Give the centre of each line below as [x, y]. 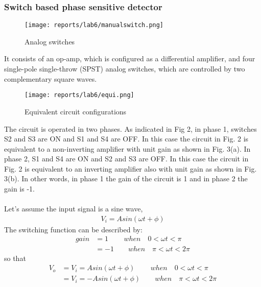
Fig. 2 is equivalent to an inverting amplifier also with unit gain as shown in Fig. [130, 168]
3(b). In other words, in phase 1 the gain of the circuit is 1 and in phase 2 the [126, 178]
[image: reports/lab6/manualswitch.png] [94, 25]
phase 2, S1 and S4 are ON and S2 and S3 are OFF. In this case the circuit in [126, 159]
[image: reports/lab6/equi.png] [79, 95]
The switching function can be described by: [73, 229]
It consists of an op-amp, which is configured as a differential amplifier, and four [130, 58]
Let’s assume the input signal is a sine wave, [74, 209]
